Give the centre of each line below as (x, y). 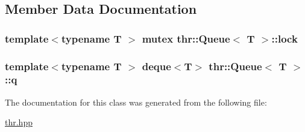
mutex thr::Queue (186, 38)
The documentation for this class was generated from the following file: (136, 102)
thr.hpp (19, 122)
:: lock (285, 38)
